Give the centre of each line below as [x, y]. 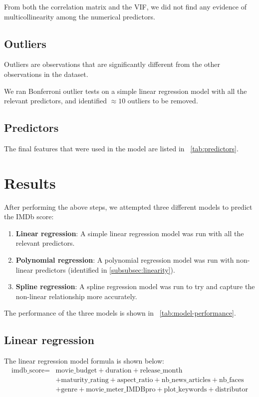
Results [30, 183]
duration [119, 370]
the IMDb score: [29, 216]
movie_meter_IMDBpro [121, 389]
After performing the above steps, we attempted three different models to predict [128, 206]
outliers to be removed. [163, 101]
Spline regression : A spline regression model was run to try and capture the [135, 286]
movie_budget [76, 370]
